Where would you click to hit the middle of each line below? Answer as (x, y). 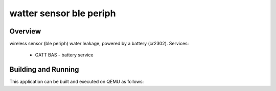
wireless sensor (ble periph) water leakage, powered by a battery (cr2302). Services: (99, 44)
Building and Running (44, 69)
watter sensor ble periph (63, 13)
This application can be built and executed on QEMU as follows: (77, 82)
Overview (25, 31)
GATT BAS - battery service (64, 55)
